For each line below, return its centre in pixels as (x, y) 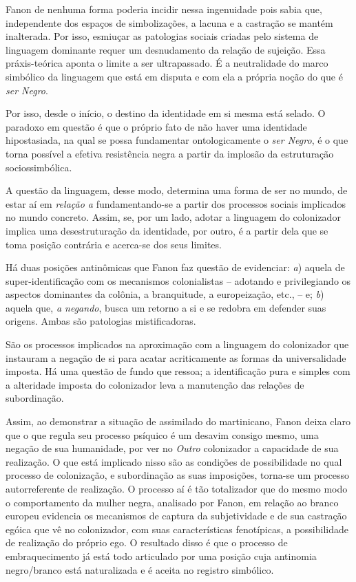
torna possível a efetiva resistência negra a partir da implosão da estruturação (170, 153)
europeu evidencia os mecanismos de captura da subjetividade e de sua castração (176, 516)
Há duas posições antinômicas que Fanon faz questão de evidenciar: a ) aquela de (175, 267)
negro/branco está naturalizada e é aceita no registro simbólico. (140, 569)
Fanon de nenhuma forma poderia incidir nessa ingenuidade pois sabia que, (164, 9)
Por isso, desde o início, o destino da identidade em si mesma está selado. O (166, 113)
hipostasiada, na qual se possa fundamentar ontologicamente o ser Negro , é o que (177, 140)
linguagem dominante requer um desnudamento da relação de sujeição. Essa (166, 49)
